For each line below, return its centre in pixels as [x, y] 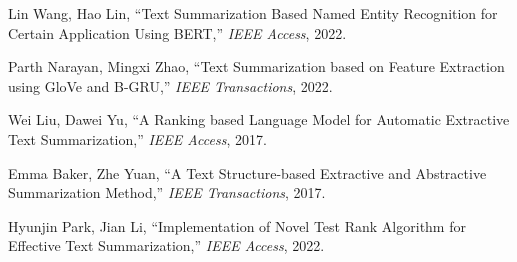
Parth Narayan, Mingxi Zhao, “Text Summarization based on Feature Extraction [256, 66]
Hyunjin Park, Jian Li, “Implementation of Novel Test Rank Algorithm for [237, 225]
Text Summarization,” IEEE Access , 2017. [137, 138]
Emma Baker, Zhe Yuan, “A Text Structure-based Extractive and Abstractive [247, 172]
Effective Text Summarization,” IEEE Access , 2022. [166, 245]
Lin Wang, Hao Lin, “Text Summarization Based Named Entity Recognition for [253, 13]
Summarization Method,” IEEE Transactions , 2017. [167, 192]
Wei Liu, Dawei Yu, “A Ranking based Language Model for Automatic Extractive [259, 119]
